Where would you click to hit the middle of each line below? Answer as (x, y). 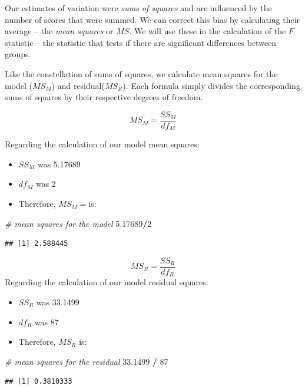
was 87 (47, 322)
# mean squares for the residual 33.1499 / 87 (87, 361)
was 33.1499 (58, 301)
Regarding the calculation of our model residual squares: (107, 282)
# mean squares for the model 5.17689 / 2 (78, 223)
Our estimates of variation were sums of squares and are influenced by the (138, 8)
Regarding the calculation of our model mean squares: (102, 144)
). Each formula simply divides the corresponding (211, 85)
